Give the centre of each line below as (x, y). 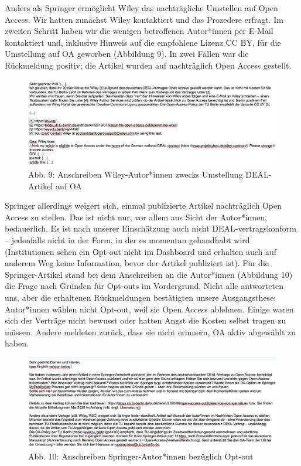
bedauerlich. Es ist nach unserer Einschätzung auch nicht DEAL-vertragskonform (150, 228)
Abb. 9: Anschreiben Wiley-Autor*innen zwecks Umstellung (136, 174)
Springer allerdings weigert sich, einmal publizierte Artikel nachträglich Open (143, 205)
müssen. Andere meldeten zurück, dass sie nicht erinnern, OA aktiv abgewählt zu (150, 331)
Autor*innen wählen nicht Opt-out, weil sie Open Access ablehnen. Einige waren (149, 309)
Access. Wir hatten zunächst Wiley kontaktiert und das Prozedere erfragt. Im (144, 19)
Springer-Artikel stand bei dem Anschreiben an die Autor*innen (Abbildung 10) (149, 274)
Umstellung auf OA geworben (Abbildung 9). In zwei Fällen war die (127, 54)
